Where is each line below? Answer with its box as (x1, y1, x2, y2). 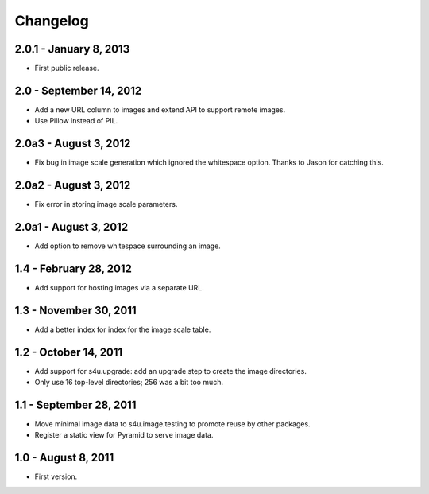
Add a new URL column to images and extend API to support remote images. (34, 104, 286, 115)
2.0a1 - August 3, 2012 (14, 220, 129, 234)
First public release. (34, 64, 99, 73)
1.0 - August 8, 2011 (14, 451, 114, 465)
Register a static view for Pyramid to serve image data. (34, 430, 214, 440)
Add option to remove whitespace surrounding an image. (34, 241, 222, 251)
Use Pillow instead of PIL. (34, 116, 118, 126)
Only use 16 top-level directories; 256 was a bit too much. (34, 378, 224, 387)
